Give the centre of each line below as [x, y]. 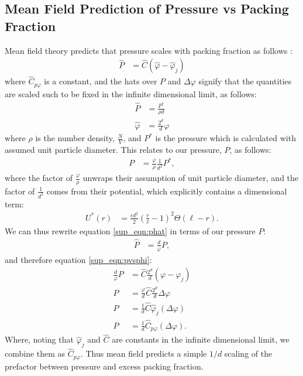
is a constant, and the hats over [101, 81]
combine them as [35, 353]
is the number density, [75, 138]
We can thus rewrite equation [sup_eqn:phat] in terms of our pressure [130, 230]
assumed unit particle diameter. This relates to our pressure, [113, 150]
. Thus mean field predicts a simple [144, 353]
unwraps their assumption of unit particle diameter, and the [191, 178]
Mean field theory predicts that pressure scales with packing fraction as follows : [149, 50]
